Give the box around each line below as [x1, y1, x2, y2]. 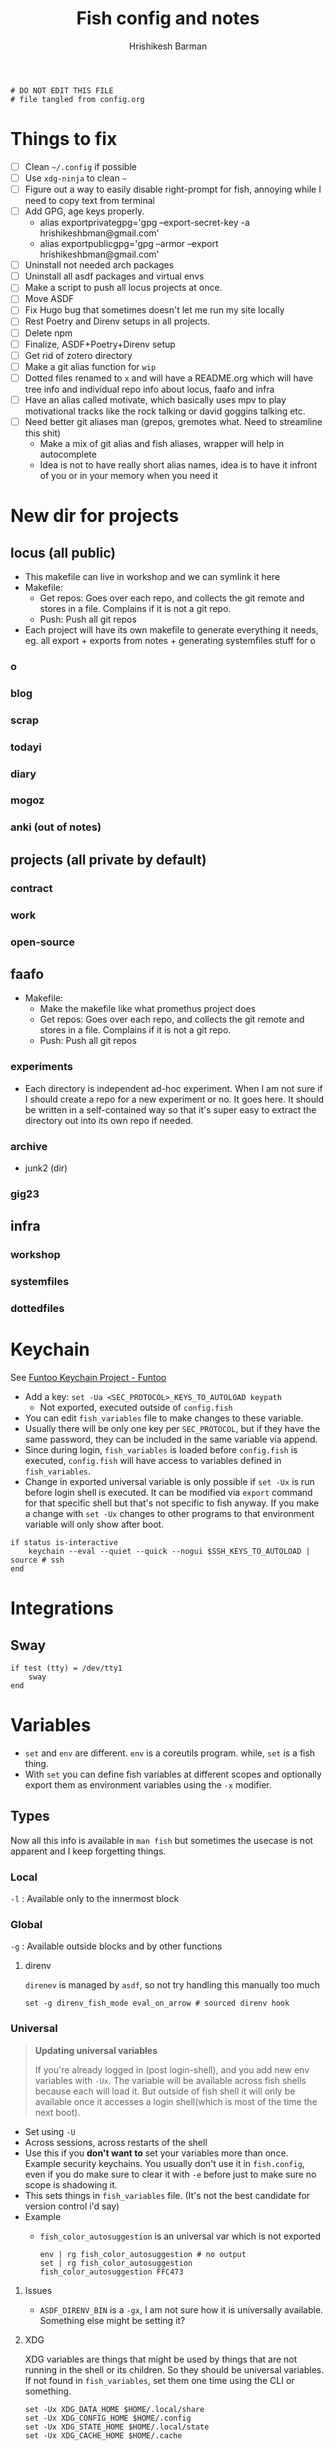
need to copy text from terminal [24, 195, 155, 207]
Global [10, 1917, 43, 1931]
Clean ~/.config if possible [24, 160, 137, 172]
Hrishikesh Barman [128, 40, 208, 52]
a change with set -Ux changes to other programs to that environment [24, 1507, 315, 1519]
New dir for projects [10, 505, 180, 527]
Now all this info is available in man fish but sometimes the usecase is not [10, 1834, 314, 1846]
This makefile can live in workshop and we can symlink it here [24, 570, 281, 582]
